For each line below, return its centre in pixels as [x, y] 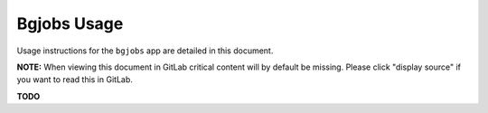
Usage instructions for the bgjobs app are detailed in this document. [145, 51]
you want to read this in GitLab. [75, 80]
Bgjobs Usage [70, 24]
